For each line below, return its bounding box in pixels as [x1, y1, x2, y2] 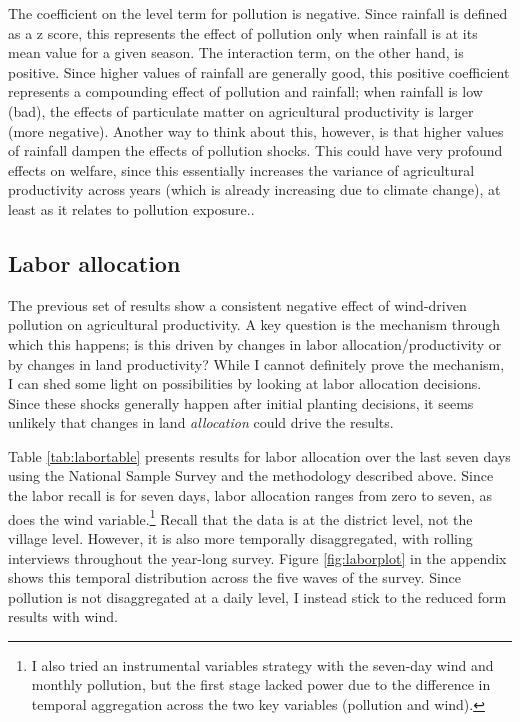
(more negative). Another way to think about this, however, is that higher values [8, 120, 504, 141]
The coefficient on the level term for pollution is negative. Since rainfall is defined [8, 3, 508, 23]
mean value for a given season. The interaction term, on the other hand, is [8, 42, 464, 63]
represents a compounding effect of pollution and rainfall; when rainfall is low [8, 81, 483, 102]
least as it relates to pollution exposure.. [8, 198, 255, 219]
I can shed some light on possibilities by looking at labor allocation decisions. [8, 373, 482, 394]
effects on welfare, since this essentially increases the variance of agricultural [8, 159, 475, 180]
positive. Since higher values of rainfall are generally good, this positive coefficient [8, 61, 510, 82]
